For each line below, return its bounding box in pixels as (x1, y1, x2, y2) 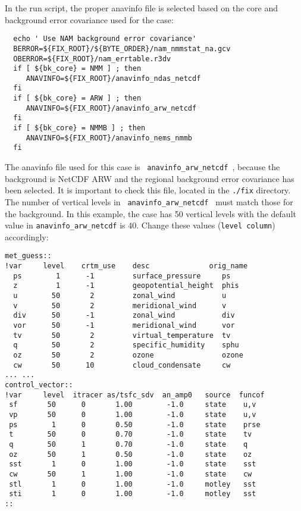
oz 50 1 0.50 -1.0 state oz (9, 450, 252, 459)
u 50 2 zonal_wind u (13, 291, 227, 300)
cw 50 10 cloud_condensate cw (13, 360, 231, 369)
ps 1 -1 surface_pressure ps (13, 271, 231, 280)
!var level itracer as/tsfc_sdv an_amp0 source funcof (5, 390, 265, 399)
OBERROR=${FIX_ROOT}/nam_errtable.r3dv (13, 54, 171, 63)
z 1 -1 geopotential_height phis (13, 281, 239, 290)
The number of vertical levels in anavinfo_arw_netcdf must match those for (5, 195, 293, 208)
